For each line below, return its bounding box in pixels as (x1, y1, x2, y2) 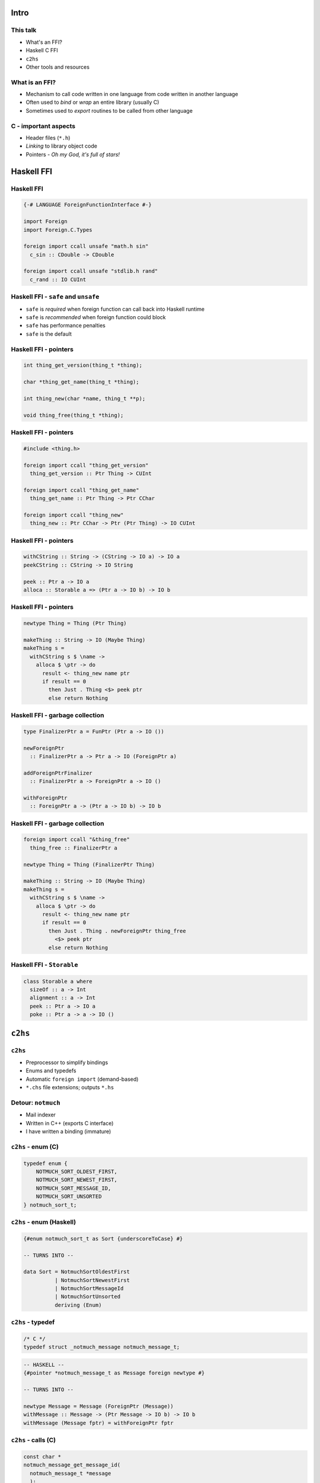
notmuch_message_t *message (30, 1470, 111, 1476)
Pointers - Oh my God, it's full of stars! (25, 151, 120, 158)
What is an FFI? (11, 78, 56, 86)
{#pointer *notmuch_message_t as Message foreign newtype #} (23, 1370, 205, 1376)
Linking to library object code (25, 142, 98, 149)
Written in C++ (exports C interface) (25, 1119, 114, 1126)
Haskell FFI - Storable (11, 960, 78, 969)
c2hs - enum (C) (11, 1143, 59, 1151)
